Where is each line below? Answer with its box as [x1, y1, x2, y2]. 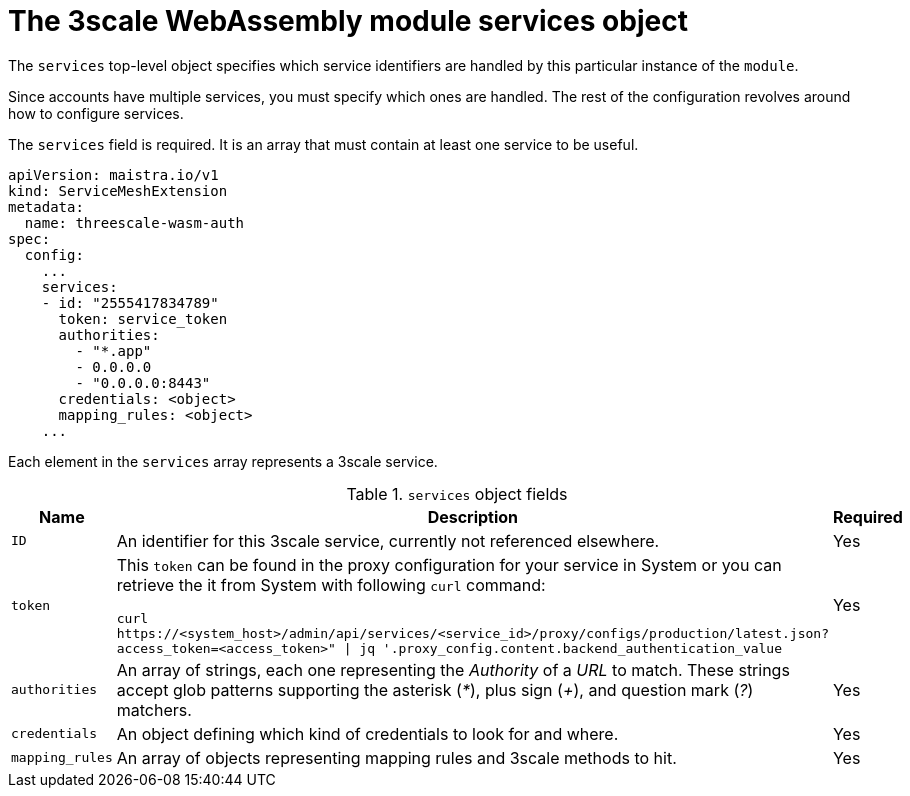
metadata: [8, 198, 84, 215]
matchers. [116, 699, 192, 720]
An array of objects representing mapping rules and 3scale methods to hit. [116, 747, 677, 768]
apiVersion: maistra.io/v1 [8, 166, 219, 183]
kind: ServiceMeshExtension [8, 182, 228, 199]
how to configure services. [8, 104, 184, 122]
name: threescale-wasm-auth [24, 214, 245, 231]
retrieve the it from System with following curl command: [116, 574, 546, 595]
